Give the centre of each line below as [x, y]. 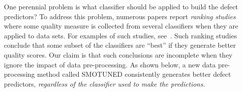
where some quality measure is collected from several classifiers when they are [121, 26]
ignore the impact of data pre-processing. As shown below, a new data [110, 64]
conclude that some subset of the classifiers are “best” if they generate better [120, 45]
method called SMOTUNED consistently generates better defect [134, 74]
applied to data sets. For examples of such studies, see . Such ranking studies [121, 35]
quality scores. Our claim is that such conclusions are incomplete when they [118, 54]
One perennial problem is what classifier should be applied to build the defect [121, 6]
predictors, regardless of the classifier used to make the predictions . [105, 83]
